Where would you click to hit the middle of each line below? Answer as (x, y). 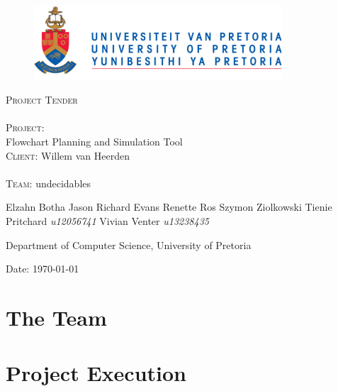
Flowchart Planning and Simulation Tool (94, 141)
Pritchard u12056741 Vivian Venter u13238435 (107, 220)
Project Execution (96, 373)
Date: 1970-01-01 (43, 269)
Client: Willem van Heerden (68, 155)
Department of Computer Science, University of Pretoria (129, 244)
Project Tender (42, 100)
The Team (56, 317)
